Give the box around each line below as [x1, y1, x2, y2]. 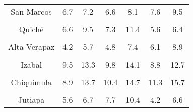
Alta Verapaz [8, 41, 55, 52]
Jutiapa [18, 94, 45, 105]
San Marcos [11, 6, 52, 17]
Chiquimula [11, 76, 52, 88]
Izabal [20, 59, 42, 70]
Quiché [19, 23, 44, 35]
